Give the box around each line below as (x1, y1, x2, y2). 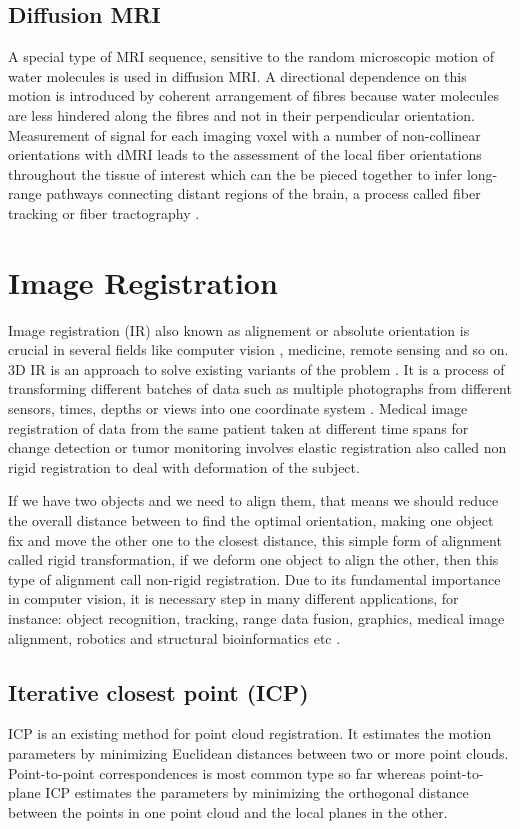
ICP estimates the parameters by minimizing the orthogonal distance (45, 782, 469, 803)
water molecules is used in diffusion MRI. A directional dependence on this (8, 65, 467, 86)
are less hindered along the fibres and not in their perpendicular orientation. (8, 104, 475, 125)
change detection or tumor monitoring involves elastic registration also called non (8, 437, 507, 458)
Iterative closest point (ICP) (8, 676, 309, 707)
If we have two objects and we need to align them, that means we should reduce (8, 490, 499, 511)
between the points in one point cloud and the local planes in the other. (8, 801, 448, 822)
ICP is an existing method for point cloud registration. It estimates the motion (8, 723, 492, 744)
